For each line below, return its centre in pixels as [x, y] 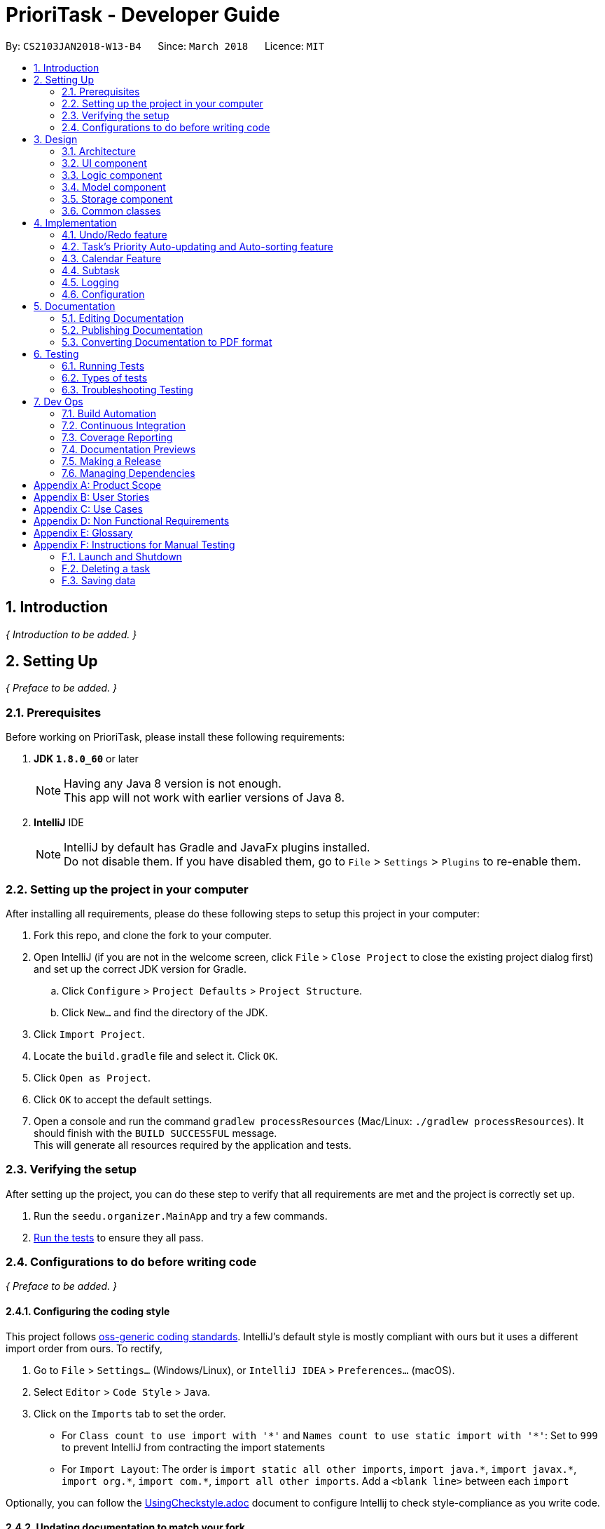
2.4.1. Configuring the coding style [88, 1312]
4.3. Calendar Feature [112, 258]
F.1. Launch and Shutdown [122, 556]
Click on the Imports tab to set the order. [130, 1413]
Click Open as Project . [92, 1077]
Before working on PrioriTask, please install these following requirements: [175, 737]
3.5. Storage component [117, 198]
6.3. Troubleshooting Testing [127, 389]
